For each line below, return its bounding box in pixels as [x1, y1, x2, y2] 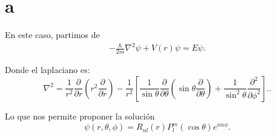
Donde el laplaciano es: [5, 63, 90, 76]
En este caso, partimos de [5, 28, 100, 41]
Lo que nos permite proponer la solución [5, 109, 155, 122]
